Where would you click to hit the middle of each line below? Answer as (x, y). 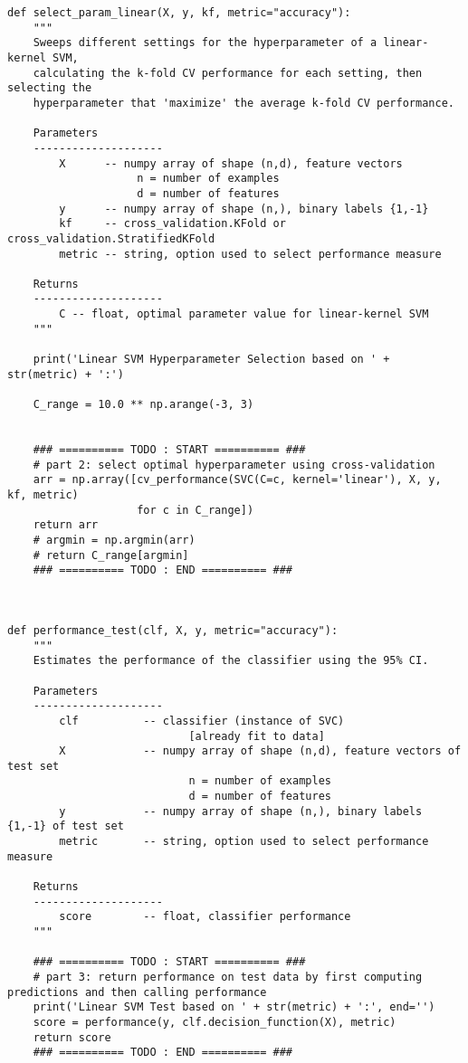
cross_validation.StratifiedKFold (111, 238)
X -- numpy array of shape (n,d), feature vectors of (260, 751)
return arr (66, 525)
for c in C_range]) (196, 510)
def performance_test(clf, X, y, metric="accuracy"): (173, 630)
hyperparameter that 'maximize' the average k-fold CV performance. (244, 103)
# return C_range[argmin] (111, 555)
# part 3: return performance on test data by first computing (228, 977)
